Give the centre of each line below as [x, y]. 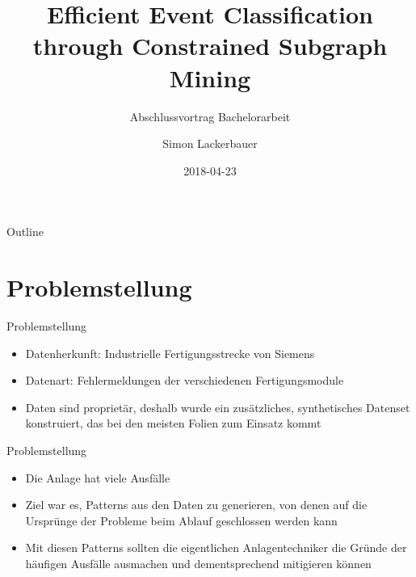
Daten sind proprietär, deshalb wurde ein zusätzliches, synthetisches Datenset [218, 407]
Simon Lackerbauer [210, 143]
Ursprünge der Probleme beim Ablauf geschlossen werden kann [181, 520]
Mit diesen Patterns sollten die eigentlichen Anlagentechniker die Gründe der [216, 548]
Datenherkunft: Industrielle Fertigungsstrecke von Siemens [170, 353]
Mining [210, 77]
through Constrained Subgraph [210, 46]
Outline [25, 232]
